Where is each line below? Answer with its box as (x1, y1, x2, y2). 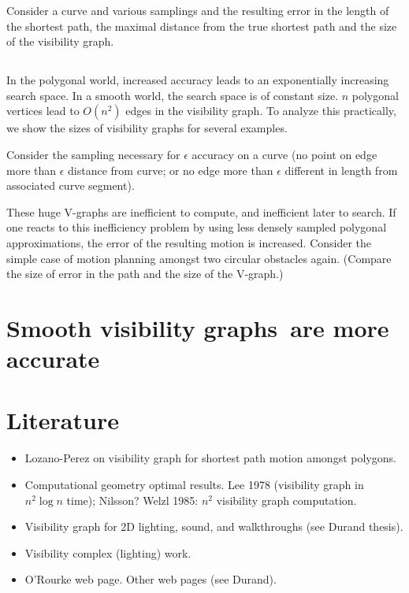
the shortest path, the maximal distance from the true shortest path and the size (6, 17, 397, 34)
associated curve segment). (6, 177, 135, 194)
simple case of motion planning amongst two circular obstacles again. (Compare (6, 250, 392, 266)
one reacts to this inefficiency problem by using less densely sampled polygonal (6, 219, 387, 235)
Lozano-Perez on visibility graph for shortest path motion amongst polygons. (24, 450, 396, 466)
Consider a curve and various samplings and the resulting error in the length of (6, 2, 389, 18)
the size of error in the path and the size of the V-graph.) (6, 265, 284, 282)
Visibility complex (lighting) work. (24, 544, 191, 561)
